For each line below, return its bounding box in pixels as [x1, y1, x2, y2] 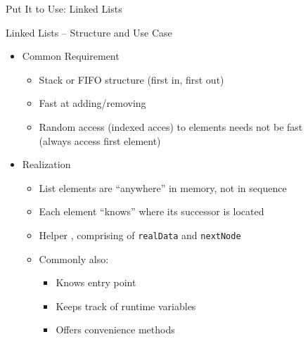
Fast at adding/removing [39, 96, 146, 110]
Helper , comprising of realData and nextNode [39, 227, 241, 242]
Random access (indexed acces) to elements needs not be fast [39, 119, 303, 134]
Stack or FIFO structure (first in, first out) [39, 72, 224, 87]
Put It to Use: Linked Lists [6, 1, 122, 15]
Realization [22, 157, 71, 172]
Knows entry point [56, 275, 136, 290]
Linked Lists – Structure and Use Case [6, 25, 172, 39]
